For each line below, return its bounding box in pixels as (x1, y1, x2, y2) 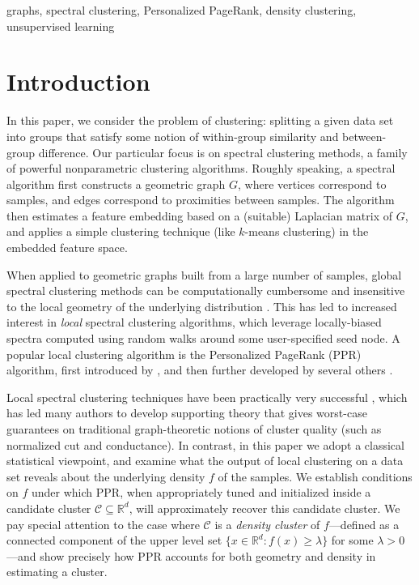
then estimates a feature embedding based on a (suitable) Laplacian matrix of (6, 207, 392, 224)
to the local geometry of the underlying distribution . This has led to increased (6, 297, 397, 314)
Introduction (6, 65, 150, 98)
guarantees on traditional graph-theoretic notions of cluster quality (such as (6, 421, 382, 437)
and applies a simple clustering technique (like (6, 223, 235, 240)
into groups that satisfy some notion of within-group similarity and (6, 127, 339, 144)
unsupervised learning (6, 17, 115, 34)
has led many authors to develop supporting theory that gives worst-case (6, 404, 367, 421)
